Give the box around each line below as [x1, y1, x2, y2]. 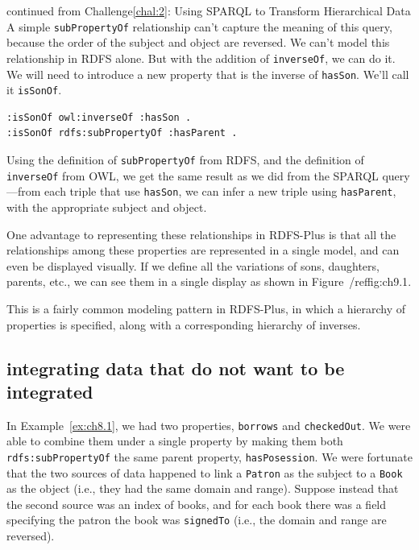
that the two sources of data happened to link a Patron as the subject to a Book [6, 464, 403, 481]
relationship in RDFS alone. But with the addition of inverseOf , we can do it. [6, 49, 396, 66]
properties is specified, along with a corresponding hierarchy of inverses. [6, 316, 361, 333]
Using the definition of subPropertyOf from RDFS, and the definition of [6, 151, 364, 167]
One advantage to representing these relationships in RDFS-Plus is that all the [6, 225, 396, 242]
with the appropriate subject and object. [6, 198, 207, 215]
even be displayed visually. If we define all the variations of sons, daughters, [6, 257, 380, 274]
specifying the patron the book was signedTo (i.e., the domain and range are [6, 511, 387, 528]
